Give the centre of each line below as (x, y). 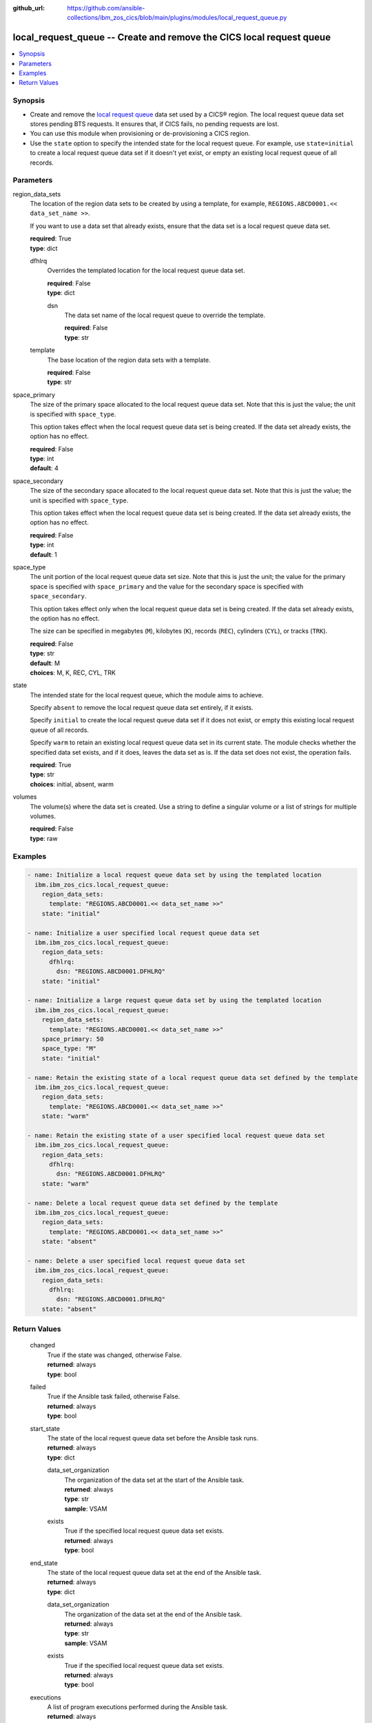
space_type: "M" (69, 1049)
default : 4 (44, 468)
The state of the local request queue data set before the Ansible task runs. (153, 1438)
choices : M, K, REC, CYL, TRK (73, 673)
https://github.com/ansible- (106, 8)
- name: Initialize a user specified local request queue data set (144, 933)
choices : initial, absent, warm (72, 784)
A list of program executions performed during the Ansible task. (137, 1707)
